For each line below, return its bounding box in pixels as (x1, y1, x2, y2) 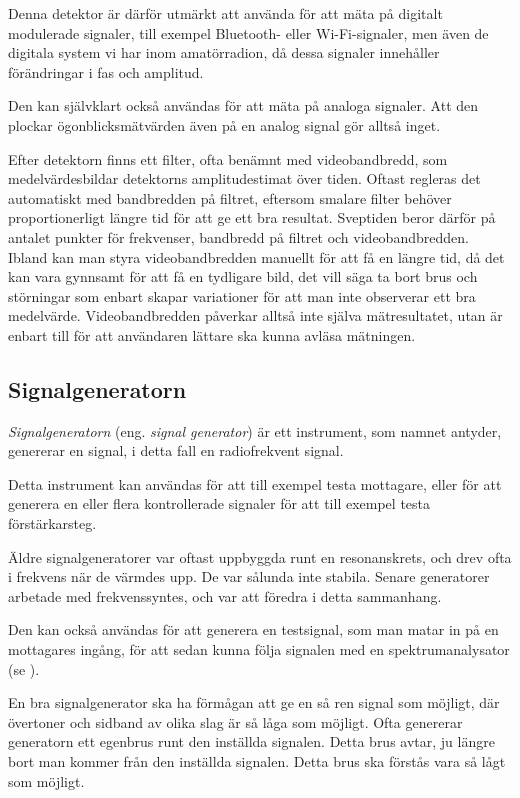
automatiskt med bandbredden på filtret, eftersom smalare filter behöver (8, 187, 452, 208)
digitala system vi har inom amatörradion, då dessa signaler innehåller (8, 42, 440, 63)
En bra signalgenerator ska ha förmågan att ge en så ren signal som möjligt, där (8, 692, 500, 713)
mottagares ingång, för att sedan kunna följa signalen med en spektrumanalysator (8, 639, 510, 660)
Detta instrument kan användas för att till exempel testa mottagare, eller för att (8, 473, 502, 494)
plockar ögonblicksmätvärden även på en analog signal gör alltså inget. (8, 114, 441, 135)
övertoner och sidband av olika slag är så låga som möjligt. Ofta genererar (8, 711, 463, 732)
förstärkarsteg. (8, 513, 97, 534)
